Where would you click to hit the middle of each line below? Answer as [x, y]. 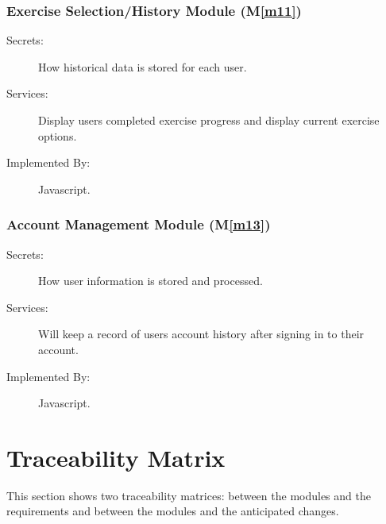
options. [58, 135]
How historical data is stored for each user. [143, 66]
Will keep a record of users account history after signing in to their [201, 334]
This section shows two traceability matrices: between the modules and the [189, 495]
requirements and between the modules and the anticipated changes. [173, 511]
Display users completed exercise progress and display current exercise [209, 120]
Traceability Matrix [116, 457]
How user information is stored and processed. [151, 281]
